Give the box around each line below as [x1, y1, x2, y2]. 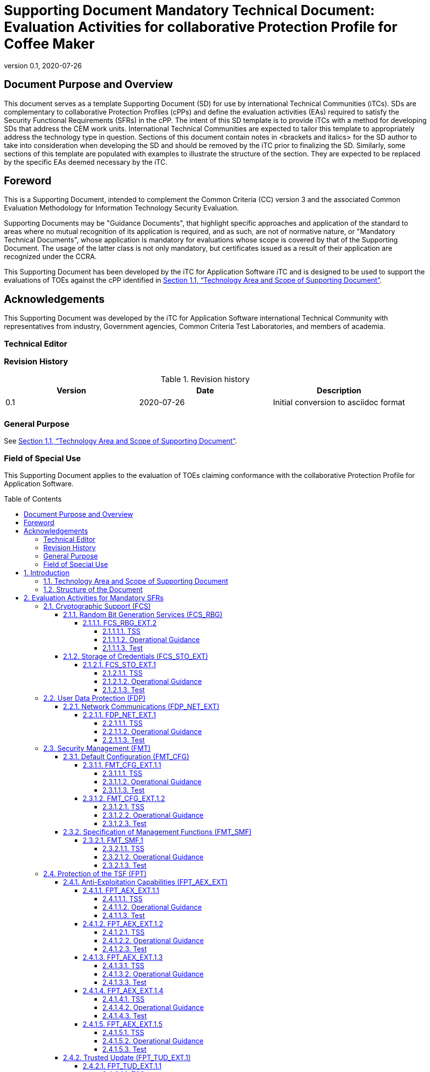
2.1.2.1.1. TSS [102, 668, 143, 677]
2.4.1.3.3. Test [102, 978, 147, 986]
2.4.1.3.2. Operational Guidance [102, 969, 204, 978]
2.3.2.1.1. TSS [102, 844, 145, 853]
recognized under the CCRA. [4, 252, 97, 261]
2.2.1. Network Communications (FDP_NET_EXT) [63, 702, 219, 711]
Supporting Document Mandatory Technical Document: [4, 2, 375, 19]
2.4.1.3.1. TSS [102, 961, 145, 970]
